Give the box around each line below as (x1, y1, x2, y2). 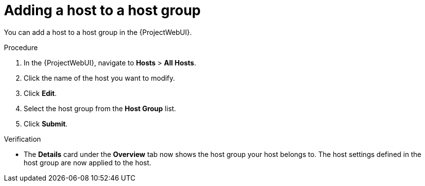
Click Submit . (24, 119, 68, 128)
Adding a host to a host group (4, 2, 201, 19)
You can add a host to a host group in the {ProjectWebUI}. (4, 28, 192, 36)
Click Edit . (24, 89, 57, 97)
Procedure (4, 43, 38, 52)
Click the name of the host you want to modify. (24, 73, 175, 82)
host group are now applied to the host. (24, 158, 152, 167)
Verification (4, 134, 41, 143)
